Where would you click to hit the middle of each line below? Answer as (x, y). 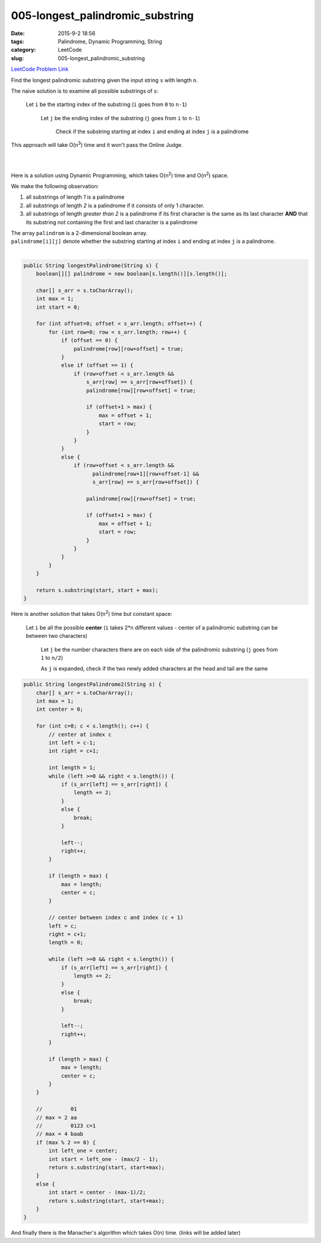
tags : (18, 41)
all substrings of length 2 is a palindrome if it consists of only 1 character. (115, 205)
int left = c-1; (72, 743)
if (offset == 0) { (89, 340)
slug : (17, 58)
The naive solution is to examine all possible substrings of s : (85, 91)
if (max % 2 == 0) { (66, 1142)
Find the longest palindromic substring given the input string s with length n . (105, 80)
